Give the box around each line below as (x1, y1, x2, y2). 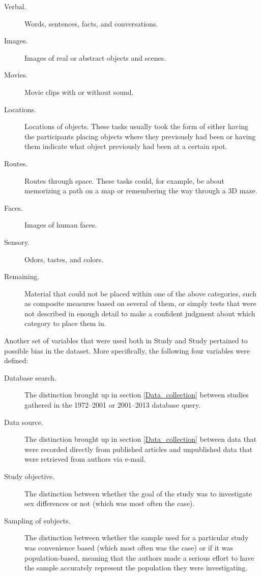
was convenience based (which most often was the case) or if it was (24, 542, 233, 553)
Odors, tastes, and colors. (24, 254, 104, 264)
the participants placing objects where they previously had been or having (24, 131, 256, 141)
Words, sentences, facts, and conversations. (24, 18, 158, 29)
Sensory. (4, 236, 30, 247)
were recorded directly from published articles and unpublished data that (24, 443, 253, 454)
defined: (4, 355, 28, 366)
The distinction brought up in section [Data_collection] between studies (24, 389, 249, 400)
